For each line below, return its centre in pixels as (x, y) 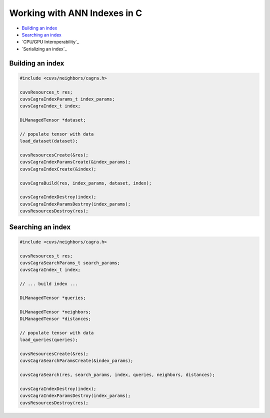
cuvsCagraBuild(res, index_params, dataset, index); (86, 183)
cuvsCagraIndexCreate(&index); (58, 169)
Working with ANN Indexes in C (76, 13)
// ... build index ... (49, 284)
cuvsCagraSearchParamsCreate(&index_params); (76, 361)
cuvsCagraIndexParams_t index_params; (67, 99)
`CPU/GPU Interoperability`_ (50, 42)
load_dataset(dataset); (49, 141)
